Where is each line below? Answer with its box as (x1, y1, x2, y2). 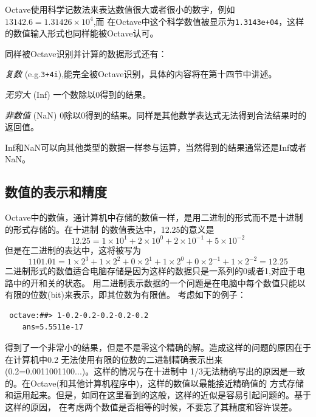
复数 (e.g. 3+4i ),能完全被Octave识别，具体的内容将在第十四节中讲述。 (5, 67, 277, 80)
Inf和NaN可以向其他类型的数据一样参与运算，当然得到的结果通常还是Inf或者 (5, 140, 307, 153)
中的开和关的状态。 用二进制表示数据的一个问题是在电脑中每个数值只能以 (13, 276, 306, 289)
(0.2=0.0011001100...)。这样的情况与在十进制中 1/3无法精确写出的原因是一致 (5, 365, 305, 377)
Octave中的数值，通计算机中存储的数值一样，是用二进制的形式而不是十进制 (5, 211, 303, 224)
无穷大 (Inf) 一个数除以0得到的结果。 (5, 88, 151, 101)
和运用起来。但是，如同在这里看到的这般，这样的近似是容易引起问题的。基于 (5, 388, 311, 401)
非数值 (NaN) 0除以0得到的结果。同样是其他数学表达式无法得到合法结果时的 (5, 108, 307, 121)
